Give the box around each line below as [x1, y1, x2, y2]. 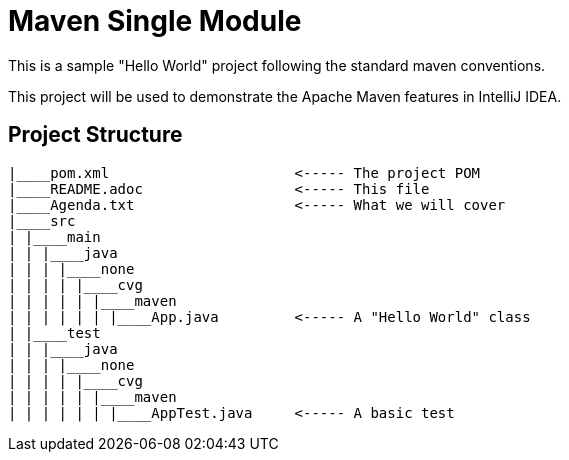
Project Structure [8, 122, 183, 148]
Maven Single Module [8, 4, 302, 38]
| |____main [8, 228, 101, 245]
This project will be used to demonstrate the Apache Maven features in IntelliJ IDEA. [8, 87, 562, 105]
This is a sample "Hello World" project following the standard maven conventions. [8, 56, 546, 74]
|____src [8, 212, 76, 229]
